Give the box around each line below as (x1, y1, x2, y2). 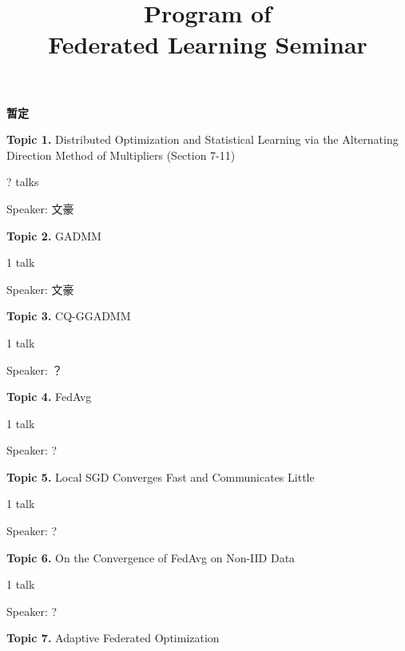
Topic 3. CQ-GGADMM (6, 308, 131, 324)
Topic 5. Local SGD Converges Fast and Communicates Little (6, 468, 315, 485)
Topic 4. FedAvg (6, 388, 92, 405)
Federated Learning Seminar (48, 28, 367, 61)
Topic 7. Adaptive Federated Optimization (6, 629, 220, 646)
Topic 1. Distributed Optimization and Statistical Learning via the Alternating (6, 131, 399, 148)
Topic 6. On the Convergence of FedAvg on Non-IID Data (6, 549, 296, 566)
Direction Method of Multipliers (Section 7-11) (6, 146, 236, 163)
